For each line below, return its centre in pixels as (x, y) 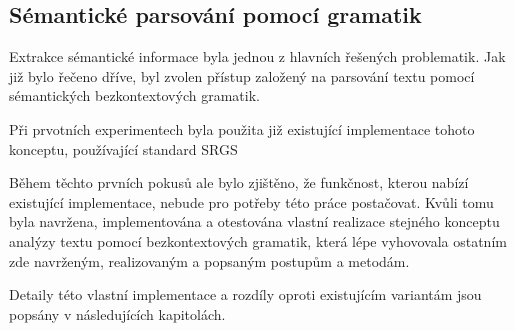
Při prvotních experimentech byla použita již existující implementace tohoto (242, 128)
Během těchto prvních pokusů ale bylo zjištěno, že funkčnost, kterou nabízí (239, 182)
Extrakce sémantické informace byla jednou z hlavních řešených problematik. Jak (257, 56)
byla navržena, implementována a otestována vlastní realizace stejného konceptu (254, 221)
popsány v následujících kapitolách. (117, 313)
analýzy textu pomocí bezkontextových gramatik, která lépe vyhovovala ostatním (258, 240)
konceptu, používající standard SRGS (123, 148)
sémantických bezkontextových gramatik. (134, 95)
